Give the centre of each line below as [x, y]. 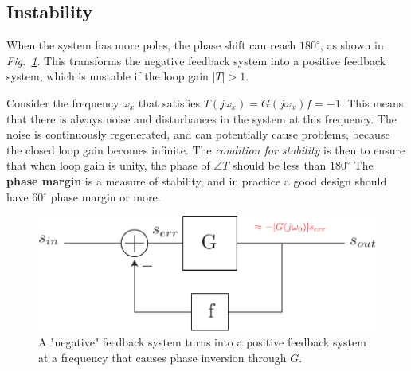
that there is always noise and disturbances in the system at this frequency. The [202, 118]
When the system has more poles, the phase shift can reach [151, 45]
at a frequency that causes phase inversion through [162, 357]
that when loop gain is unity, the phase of [108, 165]
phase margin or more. [106, 196]
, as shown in [352, 45]
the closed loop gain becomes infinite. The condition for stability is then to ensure [206, 149]
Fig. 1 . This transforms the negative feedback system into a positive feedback [196, 60]
